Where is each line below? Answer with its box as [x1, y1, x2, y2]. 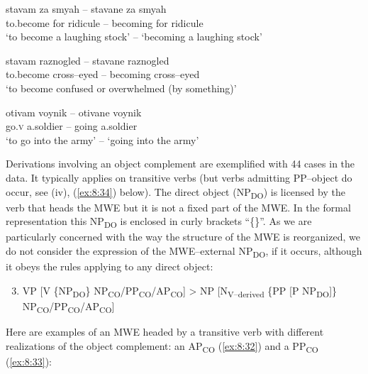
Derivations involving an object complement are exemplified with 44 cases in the [6, 156, 355, 171]
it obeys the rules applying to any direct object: [6, 259, 213, 274]
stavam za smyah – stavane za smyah [6, 1, 167, 16]
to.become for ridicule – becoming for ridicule [6, 15, 203, 30]
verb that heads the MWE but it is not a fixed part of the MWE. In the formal [6, 199, 351, 214]
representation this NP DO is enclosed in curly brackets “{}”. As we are [6, 214, 312, 231]
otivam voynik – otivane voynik [6, 104, 142, 119]
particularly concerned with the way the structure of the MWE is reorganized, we [6, 229, 360, 244]
